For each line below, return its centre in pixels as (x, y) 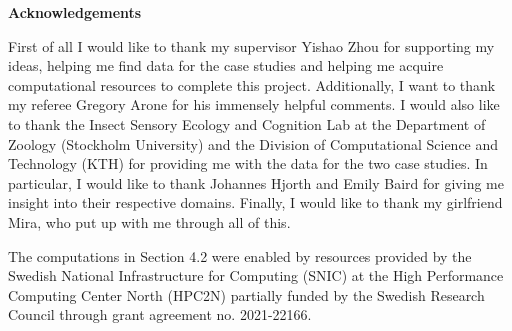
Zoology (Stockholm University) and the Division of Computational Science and (253, 143)
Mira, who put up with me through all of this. (149, 221)
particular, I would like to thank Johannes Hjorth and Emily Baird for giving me (256, 182)
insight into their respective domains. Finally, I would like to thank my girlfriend (255, 202)
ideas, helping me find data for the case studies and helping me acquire (226, 65)
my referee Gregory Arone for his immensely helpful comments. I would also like (254, 104)
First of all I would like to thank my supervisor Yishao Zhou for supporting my (251, 45)
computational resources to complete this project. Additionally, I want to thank (252, 84)
